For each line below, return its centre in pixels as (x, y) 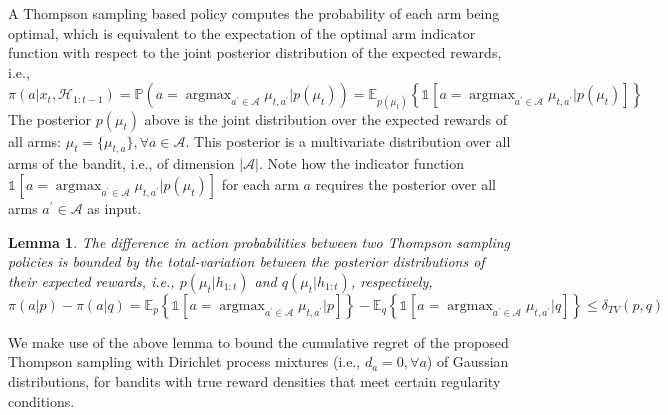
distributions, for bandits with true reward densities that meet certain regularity (254, 380)
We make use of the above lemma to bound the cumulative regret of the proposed (258, 341)
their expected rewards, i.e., (91, 280)
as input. (114, 207)
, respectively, (391, 280)
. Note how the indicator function (362, 163)
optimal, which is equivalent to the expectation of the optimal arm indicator (242, 32)
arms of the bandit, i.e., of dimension (121, 163)
